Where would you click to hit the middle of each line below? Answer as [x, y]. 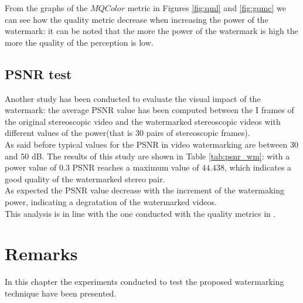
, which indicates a [258, 167]
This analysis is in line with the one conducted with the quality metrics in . [140, 213]
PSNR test [38, 74]
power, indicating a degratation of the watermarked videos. [111, 201]
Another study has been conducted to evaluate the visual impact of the [133, 98]
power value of [31, 167]
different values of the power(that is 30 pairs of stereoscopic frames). [127, 133]
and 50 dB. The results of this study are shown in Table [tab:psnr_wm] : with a [147, 156]
